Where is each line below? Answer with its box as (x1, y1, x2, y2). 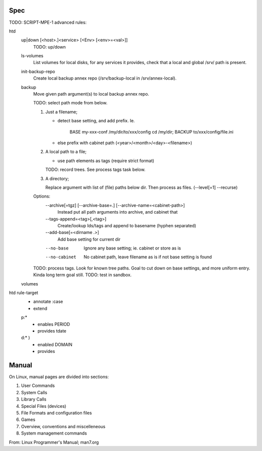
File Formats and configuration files (21, 410, 92, 416)
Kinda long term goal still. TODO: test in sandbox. (33, 272, 132, 278)
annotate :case (33, 299, 63, 304)
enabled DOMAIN (37, 341, 73, 347)
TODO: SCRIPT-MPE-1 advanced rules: (9, 19, 87, 25)
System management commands (21, 430, 87, 436)
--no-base (45, 246, 69, 251)
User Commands (21, 383, 55, 388)
